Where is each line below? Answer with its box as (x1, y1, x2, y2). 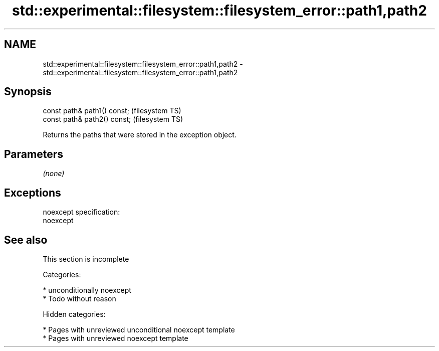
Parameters (4, 147, 63, 160)
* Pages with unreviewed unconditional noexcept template (43, 325, 235, 334)
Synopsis (4, 85, 52, 98)
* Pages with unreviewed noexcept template (43, 333, 188, 342)
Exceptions (4, 186, 61, 199)
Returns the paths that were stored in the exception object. (43, 130, 237, 139)
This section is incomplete (43, 254, 129, 263)
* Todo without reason (43, 294, 116, 303)
